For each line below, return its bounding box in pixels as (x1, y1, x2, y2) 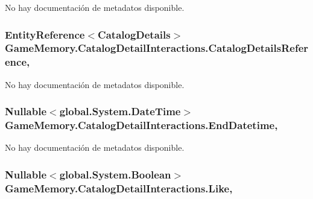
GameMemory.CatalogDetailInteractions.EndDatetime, (5, 118, 278, 133)
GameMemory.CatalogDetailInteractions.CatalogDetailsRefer (5, 40, 309, 55)
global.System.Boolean (59, 166, 171, 182)
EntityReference (5, 27, 85, 42)
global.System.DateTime (59, 104, 181, 119)
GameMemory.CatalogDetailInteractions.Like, (5, 180, 233, 195)
